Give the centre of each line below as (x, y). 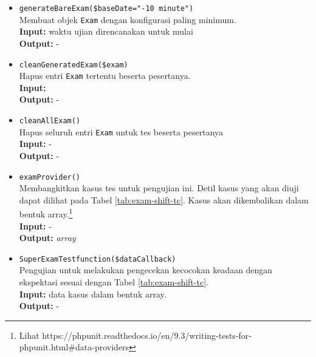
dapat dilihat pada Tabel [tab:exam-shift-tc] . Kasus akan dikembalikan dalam (164, 199)
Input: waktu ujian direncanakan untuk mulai (106, 31)
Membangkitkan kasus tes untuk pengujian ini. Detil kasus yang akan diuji (159, 188)
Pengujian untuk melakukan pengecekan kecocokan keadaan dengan (146, 270)
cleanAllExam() (50, 121)
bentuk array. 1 (46, 213)
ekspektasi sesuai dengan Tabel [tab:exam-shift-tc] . (114, 282)
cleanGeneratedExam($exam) (74, 65)
